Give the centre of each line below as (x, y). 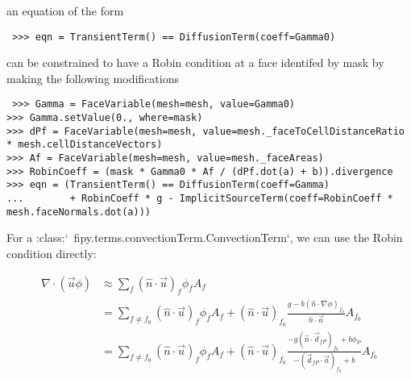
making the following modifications (93, 78)
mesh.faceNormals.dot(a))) (79, 212)
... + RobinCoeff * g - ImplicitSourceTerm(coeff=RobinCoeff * (200, 199)
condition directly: (52, 253)
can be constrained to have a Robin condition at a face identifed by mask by (195, 62)
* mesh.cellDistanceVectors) (85, 145)
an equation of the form (65, 10)
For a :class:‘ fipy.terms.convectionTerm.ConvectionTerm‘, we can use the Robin (205, 237)
